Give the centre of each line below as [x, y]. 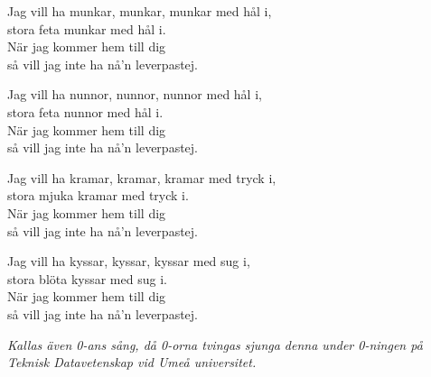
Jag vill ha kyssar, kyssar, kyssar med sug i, [129, 261]
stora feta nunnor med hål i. [85, 111]
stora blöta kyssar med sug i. [87, 278]
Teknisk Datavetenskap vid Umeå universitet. [132, 362]
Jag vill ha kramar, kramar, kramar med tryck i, [142, 177]
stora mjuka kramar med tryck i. [98, 195]
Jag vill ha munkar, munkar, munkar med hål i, [140, 11]
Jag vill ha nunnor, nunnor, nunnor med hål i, [135, 94]
